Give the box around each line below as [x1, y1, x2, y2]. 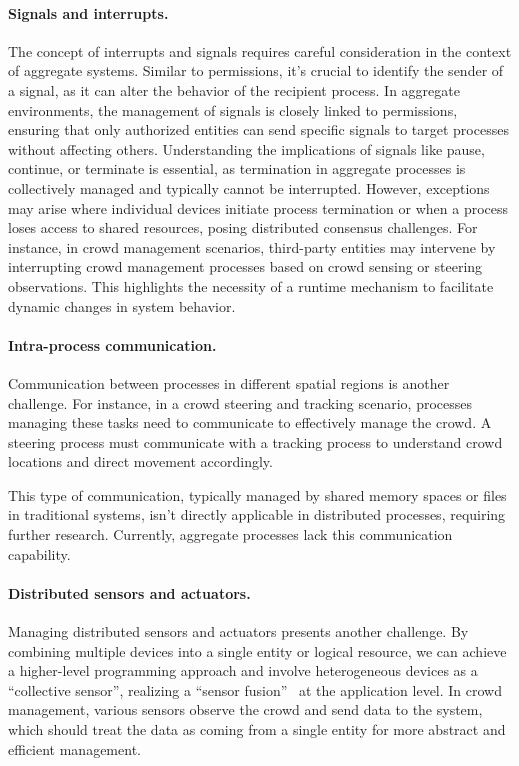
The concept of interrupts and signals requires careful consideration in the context [8, 40, 512, 61]
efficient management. [8, 738, 141, 759]
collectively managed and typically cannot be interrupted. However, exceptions [8, 177, 490, 198]
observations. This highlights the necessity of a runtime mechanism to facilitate [8, 275, 494, 296]
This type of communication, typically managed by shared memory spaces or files [8, 484, 507, 505]
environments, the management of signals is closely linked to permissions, [8, 99, 458, 120]
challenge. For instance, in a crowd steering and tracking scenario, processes [8, 392, 473, 413]
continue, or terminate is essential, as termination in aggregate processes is [8, 158, 466, 179]
